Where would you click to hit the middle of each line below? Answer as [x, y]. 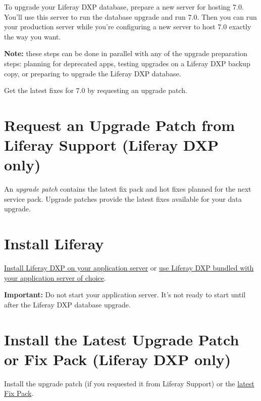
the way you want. [33, 36]
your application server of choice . [55, 277]
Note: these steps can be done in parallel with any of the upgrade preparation [126, 53]
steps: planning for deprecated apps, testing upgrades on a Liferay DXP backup [127, 63]
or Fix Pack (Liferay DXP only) [118, 359]
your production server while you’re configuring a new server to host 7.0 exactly [128, 27]
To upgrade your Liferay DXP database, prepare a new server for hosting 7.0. [124, 7]
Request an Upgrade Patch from [120, 125]
